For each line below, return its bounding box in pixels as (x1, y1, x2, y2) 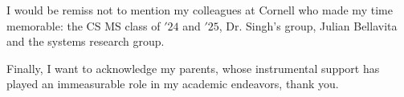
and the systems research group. (6, 33, 165, 50)
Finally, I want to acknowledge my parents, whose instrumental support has (6, 59, 380, 76)
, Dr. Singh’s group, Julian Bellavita (218, 17, 398, 34)
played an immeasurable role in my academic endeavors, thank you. (6, 75, 339, 92)
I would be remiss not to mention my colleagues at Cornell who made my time (6, 2, 393, 18)
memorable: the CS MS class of (6, 17, 161, 34)
